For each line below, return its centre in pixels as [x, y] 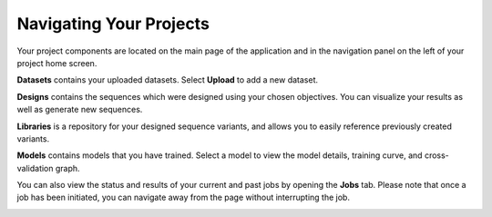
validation [35, 168]
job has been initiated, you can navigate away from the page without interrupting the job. [184, 197]
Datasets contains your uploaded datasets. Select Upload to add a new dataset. [168, 80]
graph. [68, 168]
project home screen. [57, 63]
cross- [437, 155]
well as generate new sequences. [80, 110]
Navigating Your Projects [113, 24]
